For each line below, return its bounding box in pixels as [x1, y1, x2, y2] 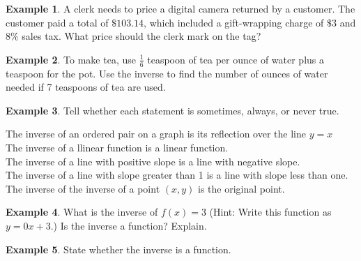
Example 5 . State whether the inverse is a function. [6, 241, 231, 256]
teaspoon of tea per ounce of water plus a [147, 52, 325, 66]
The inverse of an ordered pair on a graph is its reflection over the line [6, 126, 306, 141]
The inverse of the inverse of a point [6, 181, 160, 195]
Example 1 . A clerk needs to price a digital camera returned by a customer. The [6, 1, 355, 15]
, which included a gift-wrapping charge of [144, 15, 324, 29]
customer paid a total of [6, 15, 109, 29]
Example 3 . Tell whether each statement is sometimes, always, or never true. [6, 103, 339, 117]
